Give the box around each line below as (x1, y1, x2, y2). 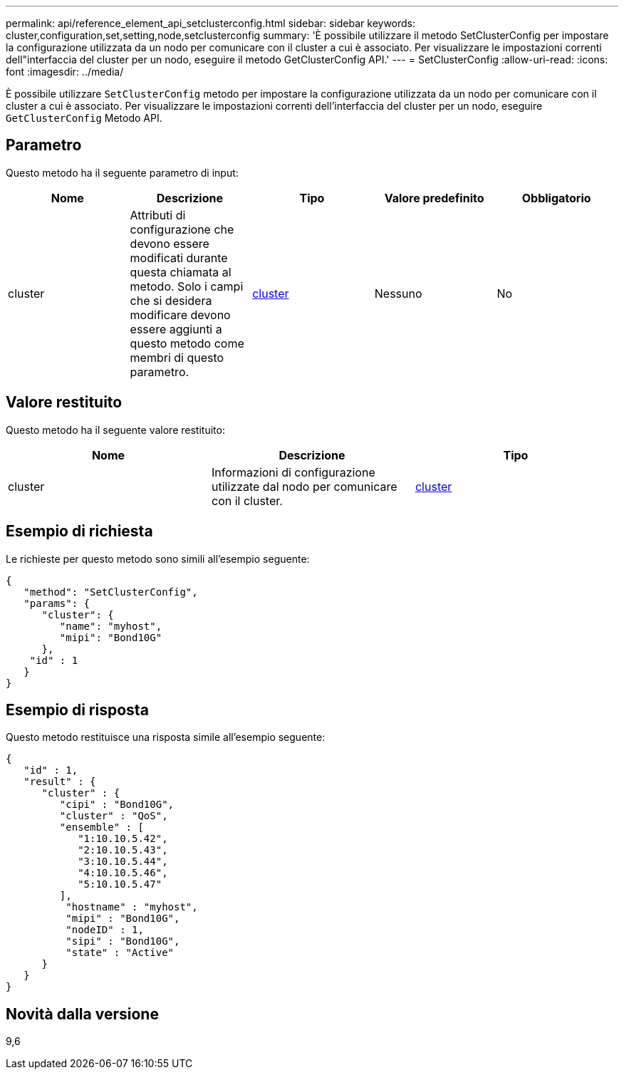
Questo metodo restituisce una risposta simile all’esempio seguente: (6, 731, 326, 744)
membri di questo (130, 350, 224, 365)
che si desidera (130, 293, 212, 308)
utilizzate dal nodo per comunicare (211, 479, 397, 494)
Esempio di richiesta (6, 522, 153, 541)
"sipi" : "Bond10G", (66, 935, 180, 947)
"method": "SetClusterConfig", (24, 586, 198, 598)
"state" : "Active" (66, 947, 175, 959)
